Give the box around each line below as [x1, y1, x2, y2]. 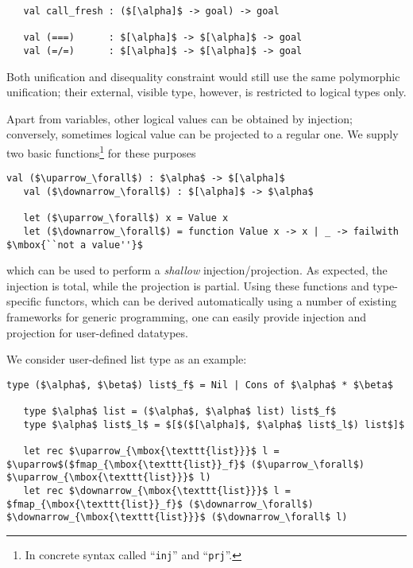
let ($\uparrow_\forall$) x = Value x [23, 212, 229, 224]
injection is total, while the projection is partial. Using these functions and [6, 277, 369, 294]
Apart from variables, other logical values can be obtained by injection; [6, 110, 353, 126]
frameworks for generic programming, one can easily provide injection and [6, 308, 367, 325]
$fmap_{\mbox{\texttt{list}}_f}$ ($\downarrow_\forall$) [6, 498, 314, 510]
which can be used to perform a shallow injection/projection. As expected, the [6, 262, 388, 278]
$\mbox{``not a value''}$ [6, 239, 143, 251]
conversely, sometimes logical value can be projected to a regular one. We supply [6, 126, 399, 142]
